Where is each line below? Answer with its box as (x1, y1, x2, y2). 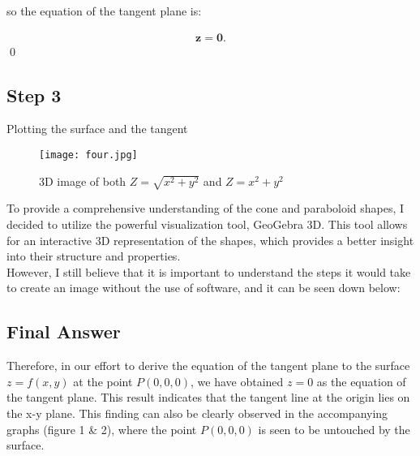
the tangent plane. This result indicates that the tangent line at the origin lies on (6, 389, 410, 406)
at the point (73, 372, 133, 389)
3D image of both (39, 172, 126, 189)
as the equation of (316, 372, 406, 389)
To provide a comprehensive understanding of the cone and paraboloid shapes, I (6, 200, 405, 217)
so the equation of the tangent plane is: (6, 2, 202, 19)
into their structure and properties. (6, 247, 181, 265)
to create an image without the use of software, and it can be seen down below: (6, 279, 401, 296)
